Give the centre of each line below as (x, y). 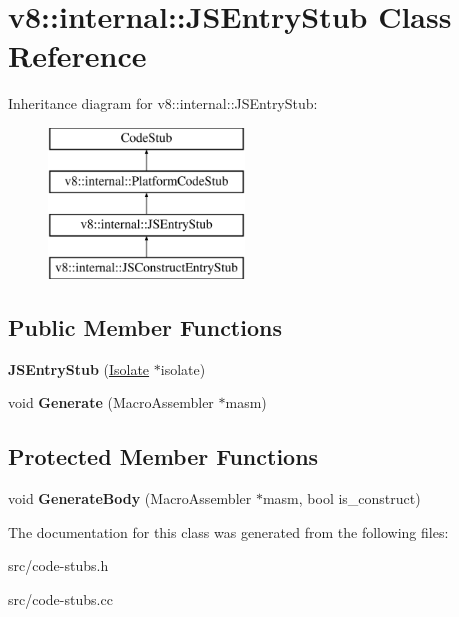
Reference (77, 55)
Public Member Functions (145, 327)
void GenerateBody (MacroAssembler (130, 498)
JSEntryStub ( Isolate (79, 368)
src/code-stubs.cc (60, 599)
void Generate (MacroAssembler (111, 402)
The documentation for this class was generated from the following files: (228, 531)
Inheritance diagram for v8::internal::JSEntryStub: (163, 103)
